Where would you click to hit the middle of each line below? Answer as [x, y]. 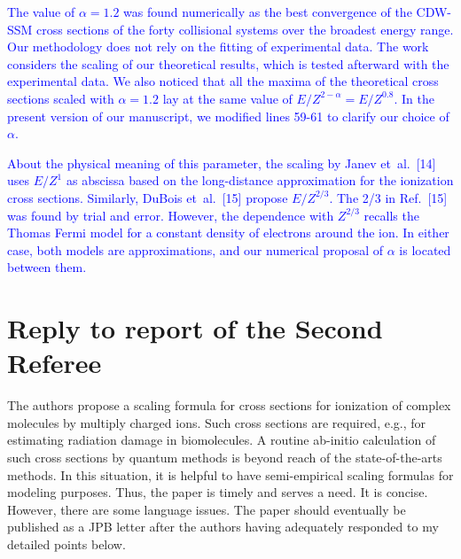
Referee [55, 363]
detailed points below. [66, 543]
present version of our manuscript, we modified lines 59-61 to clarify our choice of [228, 116]
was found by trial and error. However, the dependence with [171, 215]
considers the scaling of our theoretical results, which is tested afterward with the [228, 63]
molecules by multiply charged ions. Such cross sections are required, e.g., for [217, 422]
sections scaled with [61, 98]
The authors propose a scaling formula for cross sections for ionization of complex [229, 405]
